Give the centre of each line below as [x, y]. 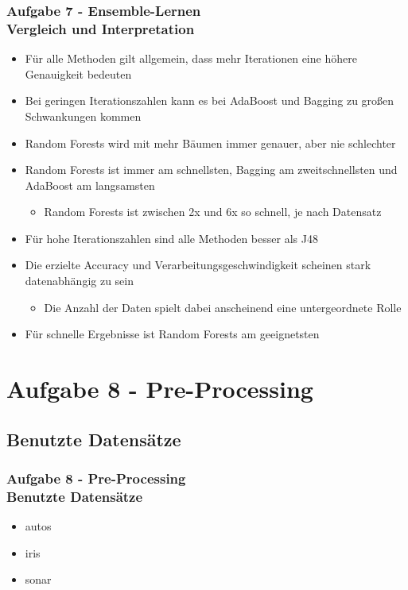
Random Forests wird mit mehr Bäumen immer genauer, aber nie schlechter [210, 143]
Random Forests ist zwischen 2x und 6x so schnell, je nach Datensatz [213, 212]
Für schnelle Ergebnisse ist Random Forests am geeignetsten [172, 334]
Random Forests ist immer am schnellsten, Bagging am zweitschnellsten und [211, 170]
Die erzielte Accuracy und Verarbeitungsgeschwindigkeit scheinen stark [198, 265]
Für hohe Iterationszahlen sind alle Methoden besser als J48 [171, 238]
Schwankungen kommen [83, 116]
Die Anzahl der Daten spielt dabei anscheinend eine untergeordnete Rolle [223, 307]
